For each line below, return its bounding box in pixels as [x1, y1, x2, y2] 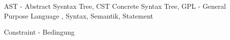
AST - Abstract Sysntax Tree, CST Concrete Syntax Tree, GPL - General [4, 1, 226, 11]
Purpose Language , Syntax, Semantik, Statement [4, 10, 154, 20]
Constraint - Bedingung [4, 27, 75, 37]
